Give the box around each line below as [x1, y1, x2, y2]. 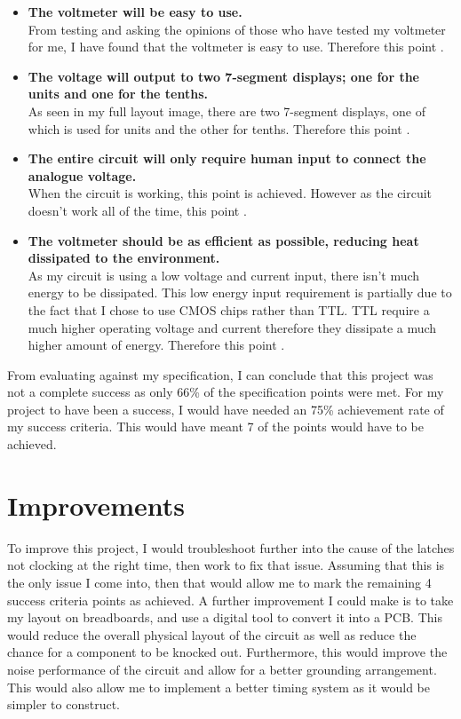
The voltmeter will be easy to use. [28, 3, 242, 20]
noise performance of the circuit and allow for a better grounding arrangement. [7, 660, 437, 678]
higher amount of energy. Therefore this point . [28, 336, 285, 354]
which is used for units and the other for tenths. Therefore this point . [28, 119, 410, 138]
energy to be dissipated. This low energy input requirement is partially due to [28, 283, 452, 302]
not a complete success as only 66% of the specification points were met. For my [7, 383, 444, 401]
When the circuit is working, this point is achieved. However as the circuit [28, 184, 433, 202]
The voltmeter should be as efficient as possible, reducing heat [28, 231, 419, 249]
